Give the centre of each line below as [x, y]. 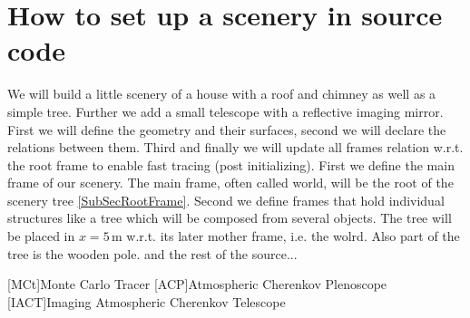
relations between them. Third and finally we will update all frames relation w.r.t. [235, 147]
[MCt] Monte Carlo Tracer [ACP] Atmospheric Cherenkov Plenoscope [197, 284]
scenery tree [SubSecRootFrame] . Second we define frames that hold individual [226, 200]
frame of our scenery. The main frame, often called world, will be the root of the [230, 183]
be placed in [41, 236]
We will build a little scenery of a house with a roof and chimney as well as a [222, 94]
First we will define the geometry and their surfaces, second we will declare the [227, 129]
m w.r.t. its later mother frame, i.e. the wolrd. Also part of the [285, 236]
